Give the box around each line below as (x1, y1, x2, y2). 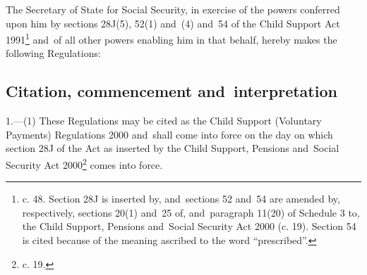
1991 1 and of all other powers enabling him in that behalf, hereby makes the (6, 30, 337, 46)
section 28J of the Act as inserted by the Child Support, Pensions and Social (6, 141, 339, 155)
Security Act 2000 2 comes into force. (6, 155, 163, 172)
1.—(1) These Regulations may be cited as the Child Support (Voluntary (6, 113, 322, 128)
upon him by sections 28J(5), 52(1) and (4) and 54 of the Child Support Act (6, 15, 340, 30)
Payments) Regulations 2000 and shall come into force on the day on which (6, 127, 333, 141)
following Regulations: (6, 46, 101, 60)
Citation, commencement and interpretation (6, 80, 337, 102)
